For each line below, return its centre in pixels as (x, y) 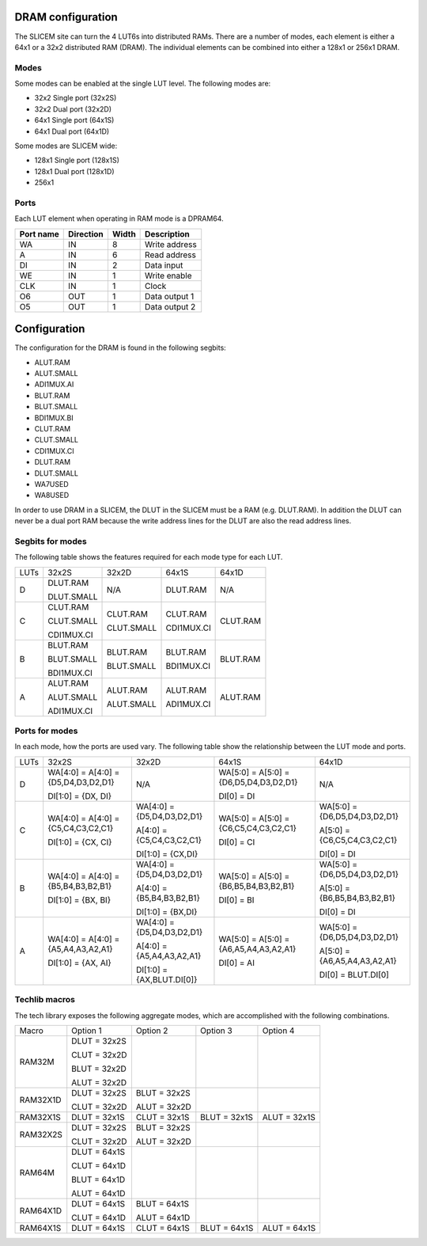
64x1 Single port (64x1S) (74, 120)
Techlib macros (45, 1000)
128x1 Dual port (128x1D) (74, 171)
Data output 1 (170, 296)
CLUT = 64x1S (162, 1228)
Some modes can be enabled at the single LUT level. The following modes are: (143, 84)
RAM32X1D (41, 1100)
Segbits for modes (51, 541)
